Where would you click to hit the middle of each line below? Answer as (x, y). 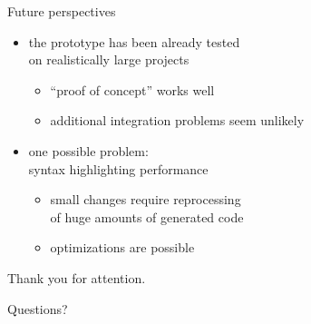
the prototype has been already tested (134, 41)
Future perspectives (62, 11)
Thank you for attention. (77, 277)
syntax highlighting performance (118, 168)
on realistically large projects (109, 59)
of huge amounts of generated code (147, 216)
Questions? (38, 308)
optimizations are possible (122, 247)
